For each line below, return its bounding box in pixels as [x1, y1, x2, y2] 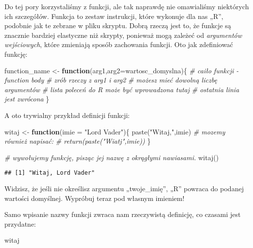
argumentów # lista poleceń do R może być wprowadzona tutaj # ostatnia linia [4, 84, 239, 94]
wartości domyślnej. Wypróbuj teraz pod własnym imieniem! [4, 193, 185, 203]
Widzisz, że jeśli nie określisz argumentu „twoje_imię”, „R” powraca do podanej [4, 183, 244, 193]
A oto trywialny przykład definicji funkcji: [4, 110, 130, 120]
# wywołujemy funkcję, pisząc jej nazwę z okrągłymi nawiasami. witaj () [4, 152, 219, 162]
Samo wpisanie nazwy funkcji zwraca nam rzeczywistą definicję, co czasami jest [4, 209, 241, 219]
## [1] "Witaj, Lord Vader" [4, 169, 95, 177]
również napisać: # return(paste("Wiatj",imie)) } [4, 136, 151, 146]
